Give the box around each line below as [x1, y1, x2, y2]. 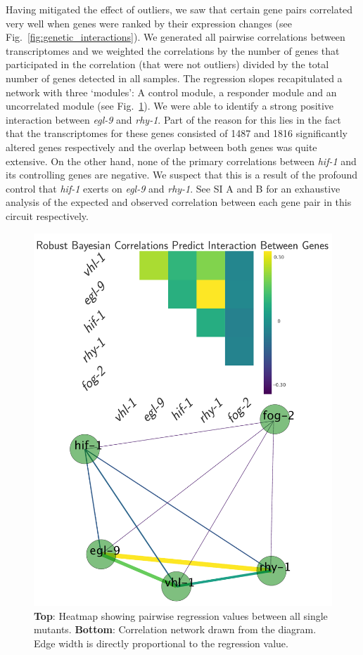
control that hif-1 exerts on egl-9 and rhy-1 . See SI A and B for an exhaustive [6, 181, 340, 195]
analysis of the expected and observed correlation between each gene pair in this [6, 195, 352, 209]
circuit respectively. [6, 208, 89, 223]
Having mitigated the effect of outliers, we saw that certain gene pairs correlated [6, 2, 353, 16]
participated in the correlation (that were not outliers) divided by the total [6, 57, 329, 72]
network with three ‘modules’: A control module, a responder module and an [6, 84, 337, 99]
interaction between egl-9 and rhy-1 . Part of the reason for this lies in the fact [6, 112, 341, 127]
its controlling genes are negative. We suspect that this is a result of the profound [6, 167, 358, 182]
